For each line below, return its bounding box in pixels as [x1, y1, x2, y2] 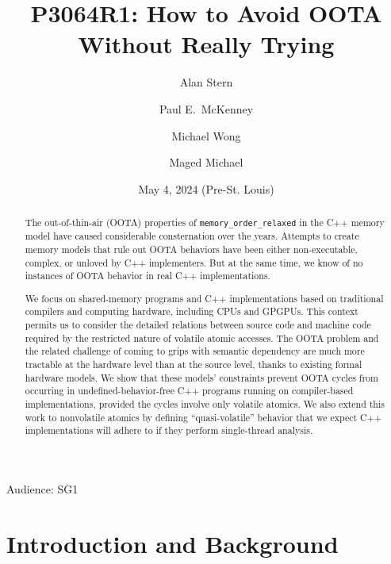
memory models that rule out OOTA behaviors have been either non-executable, [25, 242, 358, 255]
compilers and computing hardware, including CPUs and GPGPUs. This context [25, 305, 359, 318]
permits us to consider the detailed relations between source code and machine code [25, 318, 371, 332]
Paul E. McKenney [159, 100, 254, 117]
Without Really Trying [78, 28, 335, 60]
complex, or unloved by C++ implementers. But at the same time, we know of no [25, 255, 363, 269]
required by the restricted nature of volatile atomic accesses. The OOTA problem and [25, 331, 379, 344]
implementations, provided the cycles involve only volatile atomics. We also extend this [25, 397, 385, 410]
